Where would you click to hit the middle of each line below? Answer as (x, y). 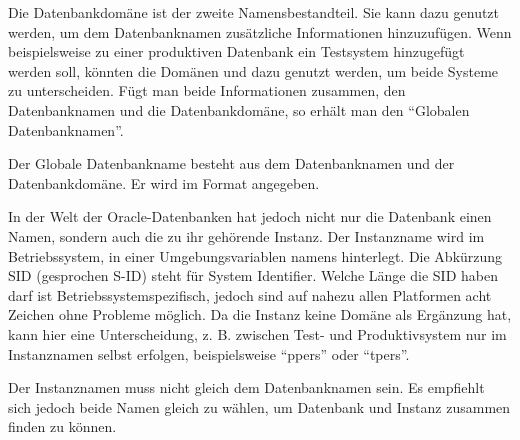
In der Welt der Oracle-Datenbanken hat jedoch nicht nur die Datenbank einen (250, 216)
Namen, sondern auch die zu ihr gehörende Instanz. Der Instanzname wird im (246, 235)
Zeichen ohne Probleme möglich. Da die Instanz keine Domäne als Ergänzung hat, (260, 314)
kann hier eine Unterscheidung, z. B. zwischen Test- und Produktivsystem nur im (257, 333)
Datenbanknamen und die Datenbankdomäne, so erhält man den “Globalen (239, 109)
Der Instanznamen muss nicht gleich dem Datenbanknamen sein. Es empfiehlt (246, 387)
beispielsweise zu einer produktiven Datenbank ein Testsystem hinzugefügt (236, 51)
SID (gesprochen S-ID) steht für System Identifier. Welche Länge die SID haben (253, 275)
